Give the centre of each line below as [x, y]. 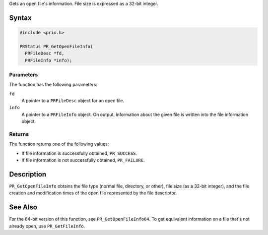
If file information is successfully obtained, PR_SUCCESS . [79, 153]
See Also [23, 207]
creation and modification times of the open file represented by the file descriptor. [93, 193]
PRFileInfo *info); [49, 60]
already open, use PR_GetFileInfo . [47, 226]
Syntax [20, 18]
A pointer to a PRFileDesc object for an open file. [73, 101]
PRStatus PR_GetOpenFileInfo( [56, 46]
